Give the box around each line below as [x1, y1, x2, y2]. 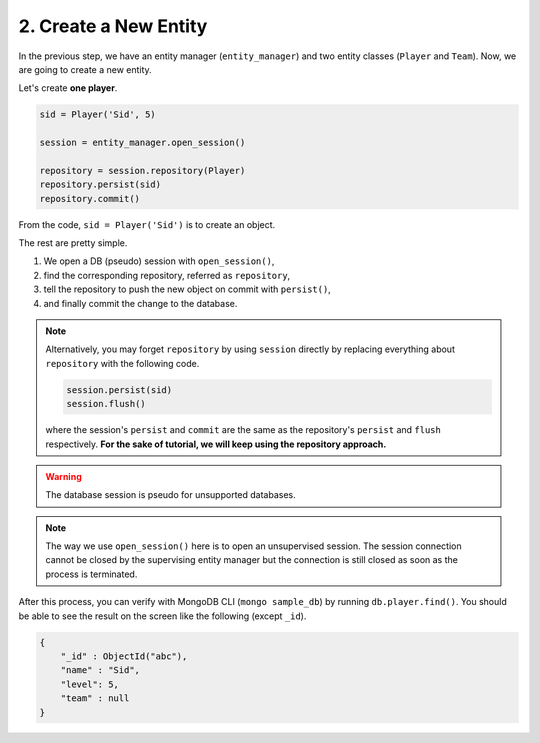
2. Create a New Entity [18, 15, 208, 37]
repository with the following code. [45, 357, 200, 369]
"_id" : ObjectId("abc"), [60, 651, 188, 662]
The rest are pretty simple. [18, 237, 128, 249]
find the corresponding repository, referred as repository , [43, 269, 291, 281]
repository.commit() [39, 193, 140, 204]
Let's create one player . [18, 82, 118, 94]
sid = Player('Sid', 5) [39, 109, 157, 120]
